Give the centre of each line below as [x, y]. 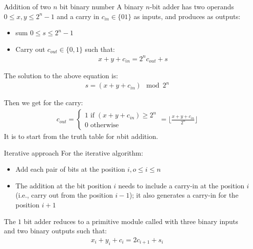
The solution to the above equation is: [61, 76]
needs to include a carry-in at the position [181, 185]
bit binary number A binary [102, 6]
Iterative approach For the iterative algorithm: [74, 152]
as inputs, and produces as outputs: [187, 16]
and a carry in [78, 16]
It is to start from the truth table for [59, 136]
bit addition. [139, 136]
